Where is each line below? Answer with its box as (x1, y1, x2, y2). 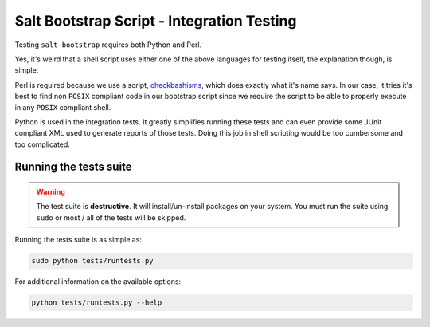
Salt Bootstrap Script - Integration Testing (14, 12, 297, 30)
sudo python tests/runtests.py (31, 256, 154, 266)
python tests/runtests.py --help (31, 298, 162, 307)
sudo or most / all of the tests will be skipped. (36, 212, 186, 223)
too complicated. (14, 140, 71, 149)
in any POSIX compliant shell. (14, 102, 111, 112)
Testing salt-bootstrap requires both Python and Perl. (14, 40, 202, 49)
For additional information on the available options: (14, 277, 182, 286)
